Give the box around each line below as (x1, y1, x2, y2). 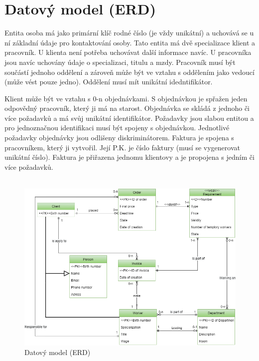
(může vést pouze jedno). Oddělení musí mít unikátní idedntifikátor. (4, 76, 213, 87)
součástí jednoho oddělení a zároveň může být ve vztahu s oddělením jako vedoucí (4, 66, 255, 77)
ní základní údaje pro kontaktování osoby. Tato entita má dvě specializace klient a (4, 37, 256, 47)
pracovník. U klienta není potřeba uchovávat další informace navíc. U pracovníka (4, 47, 252, 57)
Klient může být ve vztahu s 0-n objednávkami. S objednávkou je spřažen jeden (4, 93, 248, 103)
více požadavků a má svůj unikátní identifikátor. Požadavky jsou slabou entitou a (4, 112, 254, 123)
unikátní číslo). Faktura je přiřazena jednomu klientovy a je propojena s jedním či (4, 152, 255, 162)
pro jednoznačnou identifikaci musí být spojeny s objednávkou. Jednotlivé (4, 122, 230, 133)
